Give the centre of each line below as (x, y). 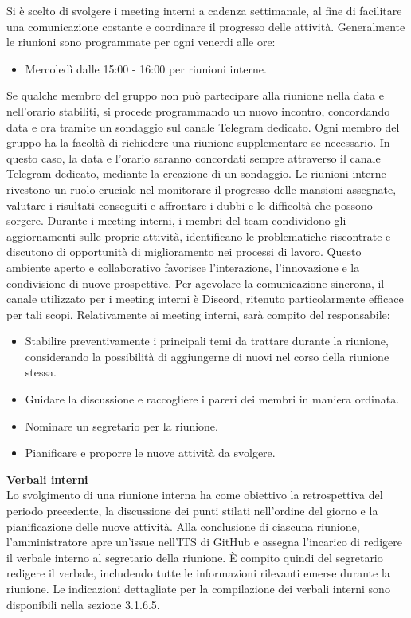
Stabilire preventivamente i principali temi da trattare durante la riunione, (207, 341)
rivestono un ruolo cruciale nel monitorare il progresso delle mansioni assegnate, (202, 189)
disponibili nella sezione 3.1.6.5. (83, 604)
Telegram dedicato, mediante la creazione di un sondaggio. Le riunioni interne (196, 173)
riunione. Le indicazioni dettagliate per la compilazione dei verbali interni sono (198, 588)
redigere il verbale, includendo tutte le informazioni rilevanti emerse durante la (198, 573)
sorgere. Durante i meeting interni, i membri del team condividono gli (176, 220)
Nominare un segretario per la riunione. (121, 425)
